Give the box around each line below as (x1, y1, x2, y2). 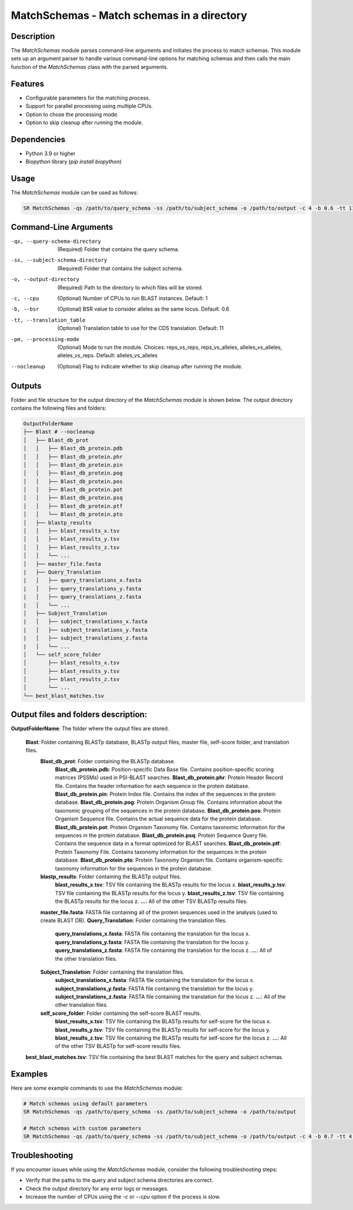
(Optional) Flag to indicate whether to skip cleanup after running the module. (57, 362, 243, 370)
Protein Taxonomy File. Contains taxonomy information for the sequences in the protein (55, 848, 267, 855)
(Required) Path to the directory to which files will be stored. (57, 283, 203, 291)
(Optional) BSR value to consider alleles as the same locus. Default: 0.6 (57, 305, 229, 312)
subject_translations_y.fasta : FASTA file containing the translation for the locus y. (55, 985, 254, 992)
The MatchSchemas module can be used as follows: (11, 189, 138, 196)
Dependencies (11, 134, 66, 144)
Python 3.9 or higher (25, 150, 76, 157)
